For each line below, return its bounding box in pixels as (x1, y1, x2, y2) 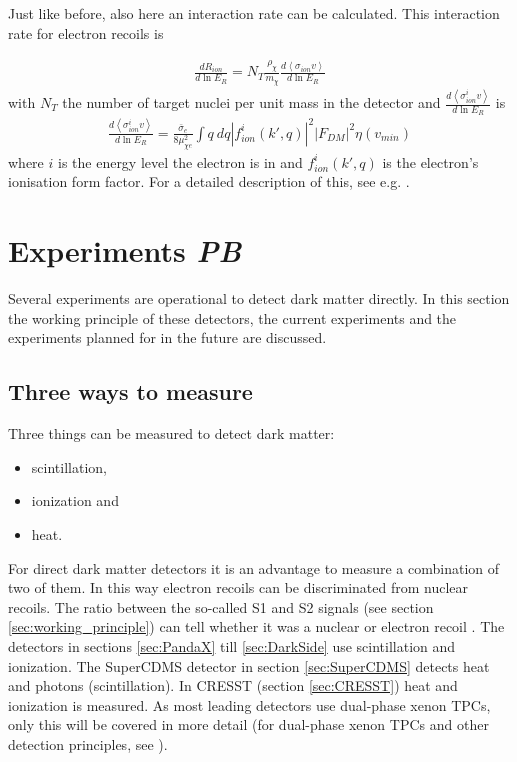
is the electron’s (382, 151, 479, 172)
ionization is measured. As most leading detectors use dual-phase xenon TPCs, (8, 694, 491, 715)
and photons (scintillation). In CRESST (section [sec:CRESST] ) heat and (8, 675, 458, 696)
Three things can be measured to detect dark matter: (8, 423, 335, 444)
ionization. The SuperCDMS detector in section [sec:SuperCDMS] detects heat (8, 655, 490, 676)
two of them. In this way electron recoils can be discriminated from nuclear (8, 577, 469, 598)
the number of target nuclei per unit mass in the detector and (62, 92, 441, 113)
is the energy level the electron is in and (57, 151, 303, 172)
